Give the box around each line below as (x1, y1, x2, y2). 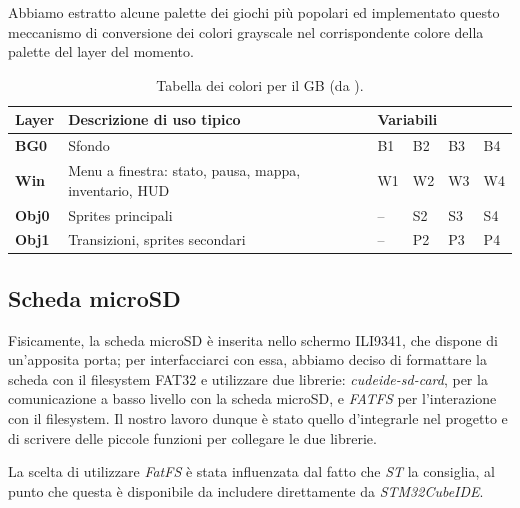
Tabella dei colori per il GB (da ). (156, 74, 364, 95)
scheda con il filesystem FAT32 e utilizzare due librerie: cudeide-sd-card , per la (8, 368, 488, 389)
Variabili (377, 109, 438, 130)
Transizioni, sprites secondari (68, 229, 246, 250)
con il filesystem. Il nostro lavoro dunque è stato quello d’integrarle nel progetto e (8, 408, 508, 429)
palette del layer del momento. (8, 41, 194, 62)
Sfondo (68, 135, 110, 156)
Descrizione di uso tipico (68, 109, 241, 130)
